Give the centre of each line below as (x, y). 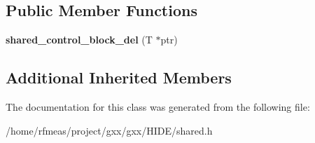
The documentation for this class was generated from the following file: (158, 107)
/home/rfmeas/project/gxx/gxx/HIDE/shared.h (109, 130)
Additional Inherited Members (119, 77)
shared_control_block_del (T (79, 40)
